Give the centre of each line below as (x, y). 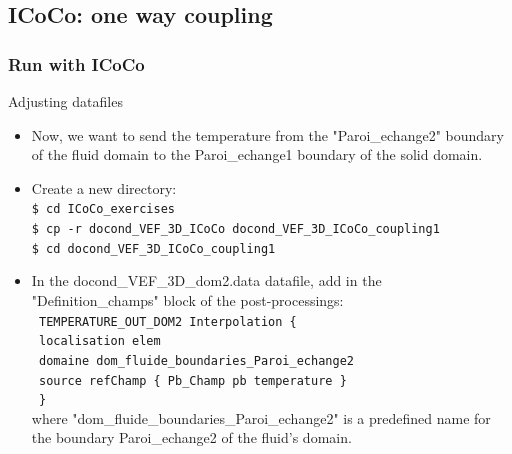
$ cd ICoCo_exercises (103, 209)
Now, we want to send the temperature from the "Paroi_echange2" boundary (267, 134)
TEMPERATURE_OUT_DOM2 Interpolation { (167, 321)
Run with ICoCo (76, 63)
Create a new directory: (104, 187)
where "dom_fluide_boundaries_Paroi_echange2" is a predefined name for (261, 417)
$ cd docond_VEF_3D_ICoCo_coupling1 (153, 248)
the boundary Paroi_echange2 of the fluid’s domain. (191, 437)
